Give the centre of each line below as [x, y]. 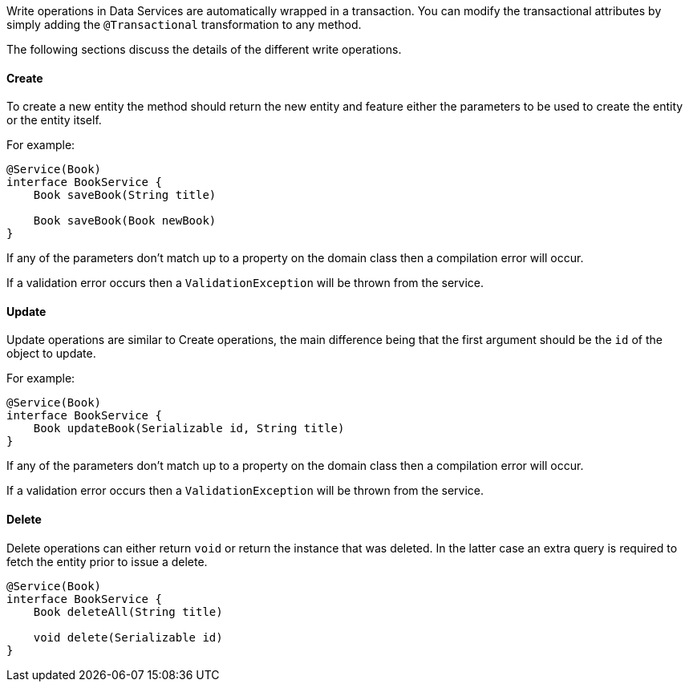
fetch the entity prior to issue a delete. [107, 561]
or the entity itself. [54, 120]
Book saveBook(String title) [125, 195]
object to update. [51, 354]
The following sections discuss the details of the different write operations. [204, 49]
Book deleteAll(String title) [128, 611]
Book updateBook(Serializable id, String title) [189, 429]
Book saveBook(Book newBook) [125, 221]
